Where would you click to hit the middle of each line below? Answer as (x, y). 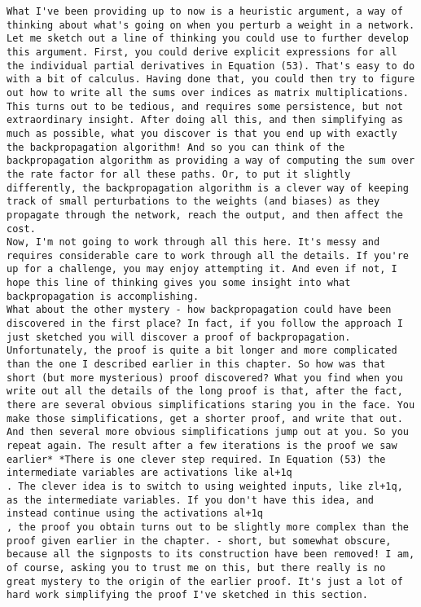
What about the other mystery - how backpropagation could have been (199, 310)
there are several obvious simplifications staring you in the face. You (211, 405)
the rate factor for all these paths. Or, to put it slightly (179, 174)
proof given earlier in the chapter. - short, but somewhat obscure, (199, 541)
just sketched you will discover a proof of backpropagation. (179, 337)
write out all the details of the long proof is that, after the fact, (205, 391)
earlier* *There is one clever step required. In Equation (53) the (196, 459)
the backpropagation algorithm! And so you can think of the (176, 147)
